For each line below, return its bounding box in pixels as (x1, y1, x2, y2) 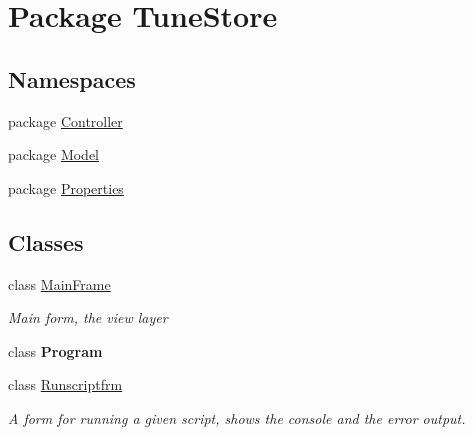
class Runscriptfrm (8, 374, 123, 395)
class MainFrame (8, 273, 111, 294)
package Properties (8, 177, 124, 198)
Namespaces (8, 63, 136, 94)
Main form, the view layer (8, 307, 168, 328)
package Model (8, 144, 100, 165)
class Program (8, 340, 103, 361)
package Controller (8, 110, 123, 131)
